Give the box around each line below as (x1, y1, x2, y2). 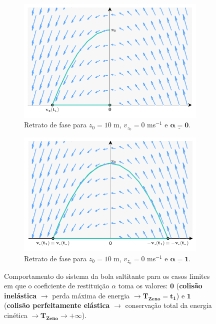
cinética (4, 309, 27, 320)
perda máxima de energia (52, 290, 130, 300)
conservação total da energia (125, 300, 212, 310)
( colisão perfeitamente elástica (4, 300, 110, 310)
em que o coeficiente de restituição (4, 280, 109, 291)
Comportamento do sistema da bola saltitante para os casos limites (4, 270, 210, 281)
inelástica (4, 290, 37, 300)
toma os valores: (118, 280, 168, 291)
